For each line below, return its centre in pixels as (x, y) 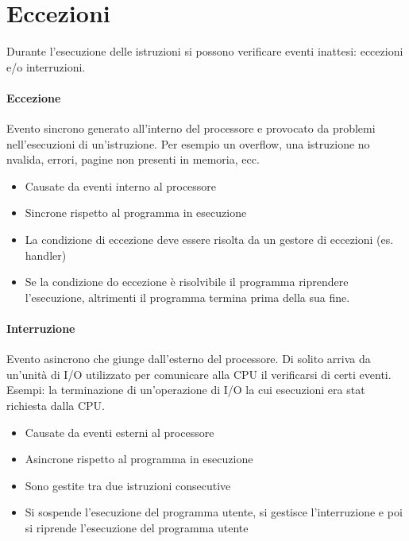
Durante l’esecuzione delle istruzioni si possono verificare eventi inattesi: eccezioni (205, 51)
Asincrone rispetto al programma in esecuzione (139, 459)
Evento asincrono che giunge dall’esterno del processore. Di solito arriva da (189, 359)
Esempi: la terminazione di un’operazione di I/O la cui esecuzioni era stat (186, 390)
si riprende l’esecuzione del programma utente (137, 527)
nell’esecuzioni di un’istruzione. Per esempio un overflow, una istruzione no (188, 143)
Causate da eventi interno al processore (121, 185)
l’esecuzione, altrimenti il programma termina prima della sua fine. (187, 297)
